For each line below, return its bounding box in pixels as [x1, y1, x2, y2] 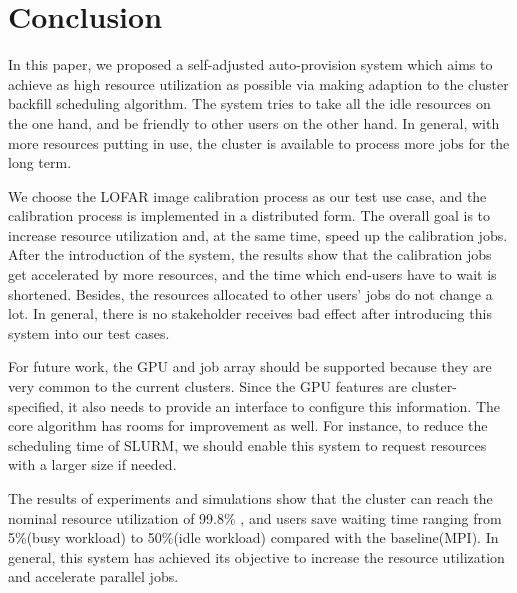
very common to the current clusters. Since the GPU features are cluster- [8, 376, 457, 397]
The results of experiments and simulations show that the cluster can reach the [8, 488, 493, 508]
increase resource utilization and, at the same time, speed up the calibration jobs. [8, 224, 508, 245]
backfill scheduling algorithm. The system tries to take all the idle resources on [8, 93, 491, 114]
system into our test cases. [8, 322, 170, 343]
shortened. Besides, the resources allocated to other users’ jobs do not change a [8, 283, 493, 304]
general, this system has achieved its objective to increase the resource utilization [8, 546, 505, 567]
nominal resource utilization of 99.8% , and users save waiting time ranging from [8, 507, 502, 528]
